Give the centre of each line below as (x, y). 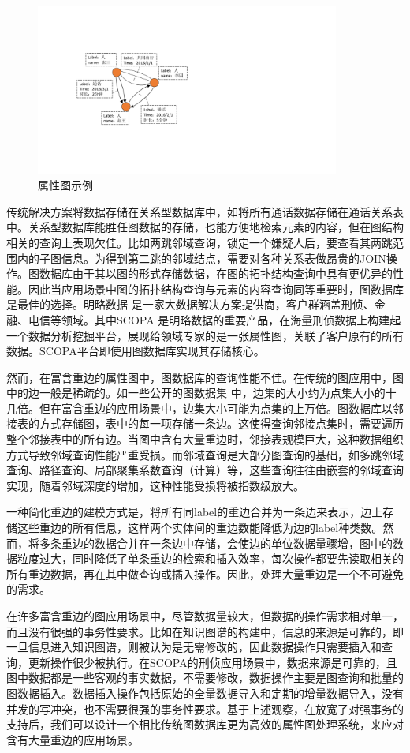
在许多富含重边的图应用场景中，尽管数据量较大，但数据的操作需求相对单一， (205, 616)
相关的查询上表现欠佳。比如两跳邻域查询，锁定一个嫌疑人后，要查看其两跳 (199, 242)
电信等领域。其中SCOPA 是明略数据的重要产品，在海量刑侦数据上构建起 (214, 319)
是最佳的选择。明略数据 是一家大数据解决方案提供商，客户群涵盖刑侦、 (190, 304)
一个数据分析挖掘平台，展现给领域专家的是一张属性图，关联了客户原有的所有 (205, 335)
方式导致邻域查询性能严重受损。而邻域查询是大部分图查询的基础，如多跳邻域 (205, 454)
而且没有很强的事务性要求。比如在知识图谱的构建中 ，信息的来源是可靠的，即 (205, 631)
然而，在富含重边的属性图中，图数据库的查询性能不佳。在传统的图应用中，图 (205, 377)
